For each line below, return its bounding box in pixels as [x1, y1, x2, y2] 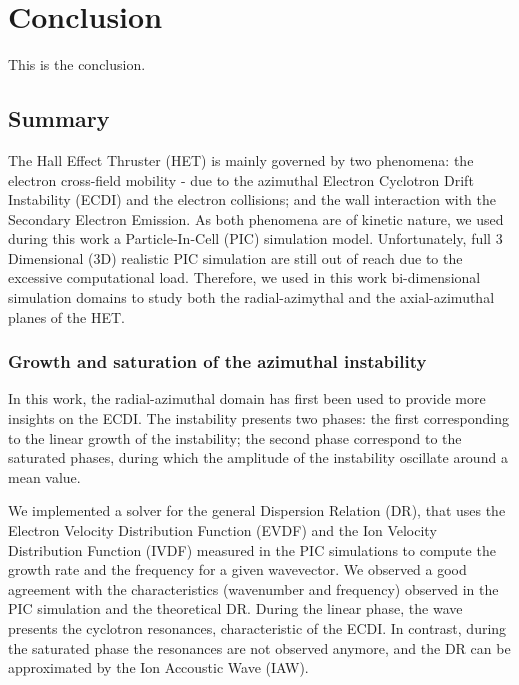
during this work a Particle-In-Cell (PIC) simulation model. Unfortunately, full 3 [8, 228, 503, 249]
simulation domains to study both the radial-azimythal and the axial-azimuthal [8, 287, 495, 308]
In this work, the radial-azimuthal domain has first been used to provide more [8, 388, 486, 409]
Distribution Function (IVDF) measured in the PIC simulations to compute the [8, 539, 496, 560]
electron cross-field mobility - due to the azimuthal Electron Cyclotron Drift [8, 169, 474, 190]
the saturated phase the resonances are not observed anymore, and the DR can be [8, 637, 511, 658]
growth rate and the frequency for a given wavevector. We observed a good [8, 559, 467, 580]
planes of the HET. [8, 306, 125, 327]
